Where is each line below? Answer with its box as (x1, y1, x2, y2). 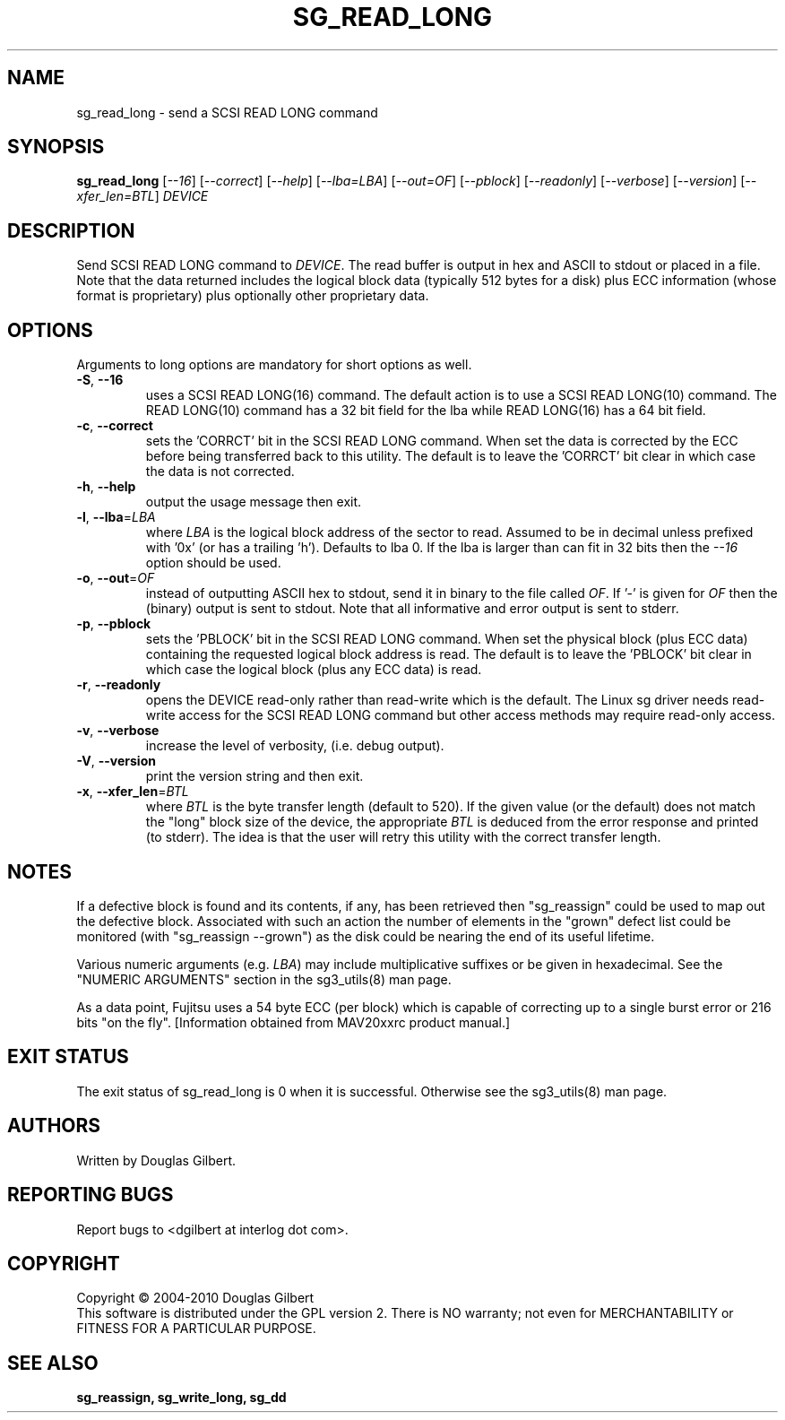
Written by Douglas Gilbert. (76, 1152, 237, 1168)
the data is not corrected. (145, 463, 295, 480)
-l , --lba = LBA (76, 509, 156, 525)
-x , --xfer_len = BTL (76, 784, 189, 800)
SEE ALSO (7, 1351, 99, 1374)
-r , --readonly (76, 677, 161, 693)
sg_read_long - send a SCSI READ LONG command (76, 104, 378, 120)
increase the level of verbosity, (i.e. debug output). (145, 738, 444, 754)
